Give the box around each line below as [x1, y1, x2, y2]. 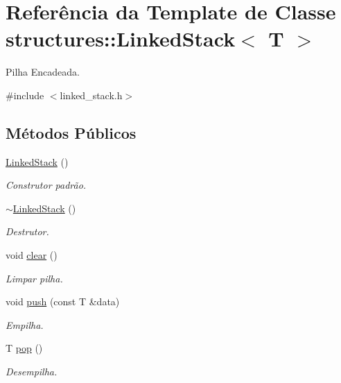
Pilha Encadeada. [6, 65, 80, 79]
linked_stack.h [60, 87, 123, 102]
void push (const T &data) [6, 294, 120, 309]
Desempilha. [6, 364, 58, 379]
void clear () [6, 248, 58, 262]
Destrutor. [6, 224, 49, 239]
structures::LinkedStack [6, 24, 236, 53]
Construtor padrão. [6, 178, 87, 192]
